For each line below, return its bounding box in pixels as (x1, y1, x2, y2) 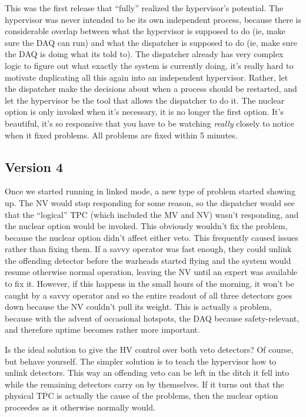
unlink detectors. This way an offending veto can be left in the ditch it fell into (5, 366, 290, 379)
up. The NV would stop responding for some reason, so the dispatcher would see (5, 196, 295, 208)
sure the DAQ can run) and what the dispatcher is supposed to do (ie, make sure (5, 36, 298, 48)
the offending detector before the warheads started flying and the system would (5, 254, 291, 266)
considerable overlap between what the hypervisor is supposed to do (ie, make (5, 25, 285, 37)
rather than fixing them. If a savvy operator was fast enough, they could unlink (5, 243, 292, 255)
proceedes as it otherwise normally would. (5, 401, 155, 413)
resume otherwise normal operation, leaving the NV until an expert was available (5, 266, 298, 278)
